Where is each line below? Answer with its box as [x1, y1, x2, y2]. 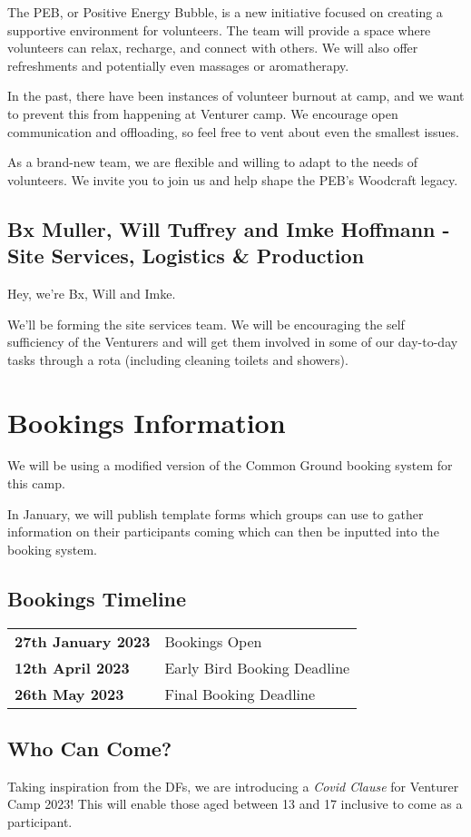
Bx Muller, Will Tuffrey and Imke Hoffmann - [7, 214, 450, 242]
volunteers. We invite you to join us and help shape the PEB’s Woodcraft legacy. [7, 170, 458, 189]
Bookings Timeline [7, 584, 187, 612]
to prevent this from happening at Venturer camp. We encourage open [7, 103, 398, 123]
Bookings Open [164, 630, 262, 652]
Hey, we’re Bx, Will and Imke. [7, 283, 176, 302]
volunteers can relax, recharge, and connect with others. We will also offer [7, 38, 418, 57]
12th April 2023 [15, 656, 130, 678]
